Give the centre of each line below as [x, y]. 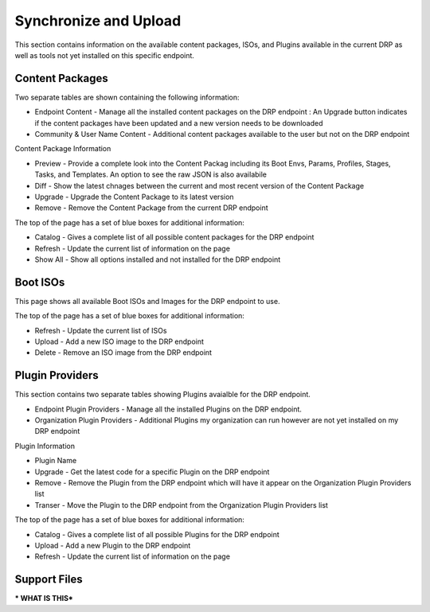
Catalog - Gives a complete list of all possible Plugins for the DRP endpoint [157, 534]
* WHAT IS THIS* [44, 598]
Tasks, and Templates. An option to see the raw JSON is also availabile [150, 174]
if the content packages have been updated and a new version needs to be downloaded [179, 123]
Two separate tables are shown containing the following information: [127, 97]
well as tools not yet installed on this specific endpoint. [105, 55]
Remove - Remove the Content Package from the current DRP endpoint [151, 208]
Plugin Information [45, 446]
